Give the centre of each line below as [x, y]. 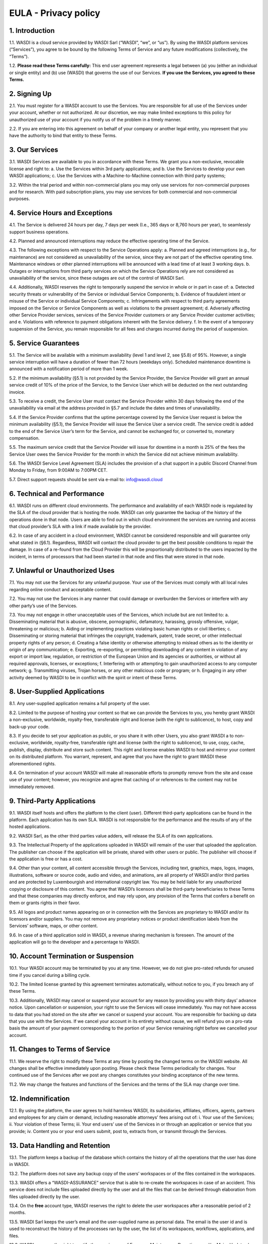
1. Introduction [32, 31]
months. [18, 1213]
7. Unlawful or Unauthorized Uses [62, 570]
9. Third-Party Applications [52, 801]
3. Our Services [34, 150]
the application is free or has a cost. [46, 859]
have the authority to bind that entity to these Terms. [63, 136]
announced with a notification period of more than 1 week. [69, 369]
